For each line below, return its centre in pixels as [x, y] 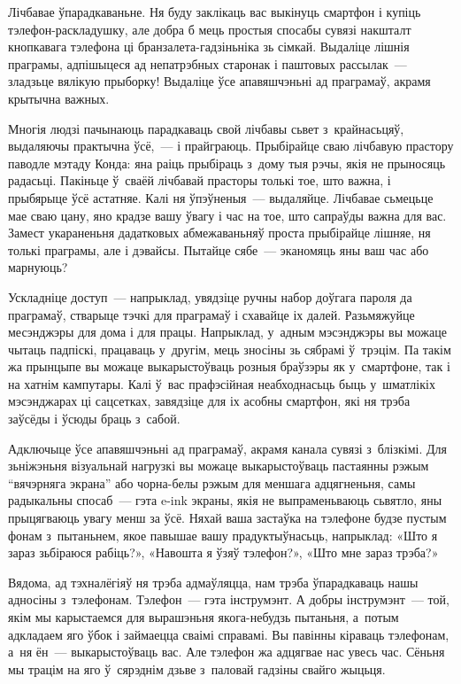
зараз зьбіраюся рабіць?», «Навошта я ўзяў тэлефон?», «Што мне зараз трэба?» [223, 552]
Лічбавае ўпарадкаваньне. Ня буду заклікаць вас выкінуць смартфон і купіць [215, 12]
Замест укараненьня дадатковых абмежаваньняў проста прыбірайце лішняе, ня [219, 233]
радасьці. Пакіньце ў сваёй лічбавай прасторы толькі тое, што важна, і [200, 180]
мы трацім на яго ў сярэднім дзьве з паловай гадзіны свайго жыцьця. [197, 668]
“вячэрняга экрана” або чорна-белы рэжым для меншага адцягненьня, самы [212, 482]
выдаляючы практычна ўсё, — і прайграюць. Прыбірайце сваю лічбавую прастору [231, 146]
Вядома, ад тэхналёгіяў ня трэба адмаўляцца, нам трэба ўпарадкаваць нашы [213, 582]
